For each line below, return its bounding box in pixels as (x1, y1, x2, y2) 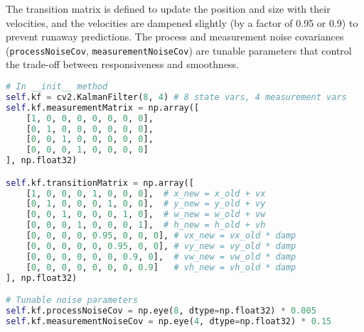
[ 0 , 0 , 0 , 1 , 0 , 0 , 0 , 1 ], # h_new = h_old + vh (26, 220, 266, 231)
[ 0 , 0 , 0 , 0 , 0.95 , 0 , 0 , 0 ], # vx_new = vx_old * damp (26, 231, 296, 241)
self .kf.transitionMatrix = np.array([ (6, 177, 194, 188)
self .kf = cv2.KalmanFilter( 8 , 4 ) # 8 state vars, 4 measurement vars (6, 92, 347, 102)
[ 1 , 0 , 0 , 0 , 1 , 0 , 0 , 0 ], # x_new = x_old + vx (26, 188, 266, 199)
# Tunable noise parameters (6, 295, 139, 306)
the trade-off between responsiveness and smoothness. (6, 57, 240, 72)
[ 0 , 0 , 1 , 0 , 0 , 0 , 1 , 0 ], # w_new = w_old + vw (26, 209, 266, 220)
